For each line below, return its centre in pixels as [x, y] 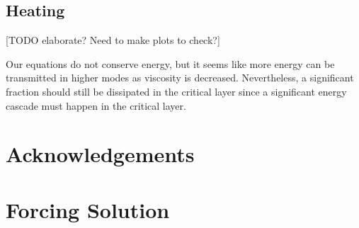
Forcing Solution [88, 209]
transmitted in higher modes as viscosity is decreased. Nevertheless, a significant [180, 78]
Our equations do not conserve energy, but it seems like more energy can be [170, 63]
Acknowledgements [100, 154]
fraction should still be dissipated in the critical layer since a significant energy [176, 91]
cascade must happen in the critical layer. [96, 105]
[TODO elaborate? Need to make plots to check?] [113, 40]
